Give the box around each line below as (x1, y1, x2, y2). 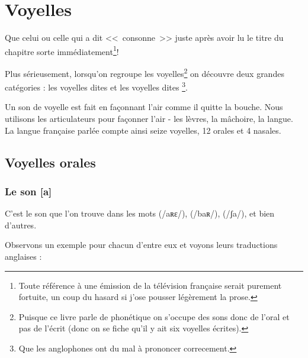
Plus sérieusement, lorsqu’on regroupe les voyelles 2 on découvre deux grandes (5, 65, 284, 79)
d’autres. (5, 218, 37, 231)
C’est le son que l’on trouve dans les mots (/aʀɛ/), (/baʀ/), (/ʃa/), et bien (5, 207, 275, 220)
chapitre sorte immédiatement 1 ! (5, 43, 119, 57)
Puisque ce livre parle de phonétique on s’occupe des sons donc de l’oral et (18, 310, 290, 322)
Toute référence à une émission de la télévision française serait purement (18, 279, 282, 291)
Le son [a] (5, 183, 52, 198)
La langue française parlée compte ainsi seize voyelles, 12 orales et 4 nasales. (5, 124, 281, 136)
